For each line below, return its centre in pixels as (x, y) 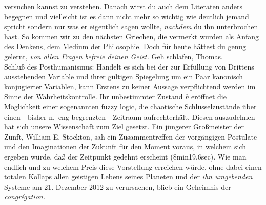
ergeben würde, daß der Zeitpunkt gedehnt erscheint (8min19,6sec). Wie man (125, 156)
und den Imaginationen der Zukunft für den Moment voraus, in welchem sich (125, 146)
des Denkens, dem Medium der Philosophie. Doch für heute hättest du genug (125, 46)
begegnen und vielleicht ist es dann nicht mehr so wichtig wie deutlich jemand (127, 16)
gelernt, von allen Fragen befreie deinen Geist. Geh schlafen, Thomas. (114, 56)
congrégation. (25, 197)
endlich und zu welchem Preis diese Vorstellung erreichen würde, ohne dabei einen (133, 166)
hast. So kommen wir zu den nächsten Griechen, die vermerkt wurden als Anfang (132, 36)
